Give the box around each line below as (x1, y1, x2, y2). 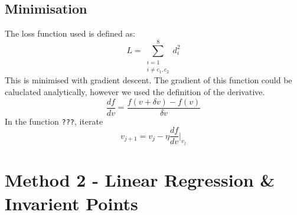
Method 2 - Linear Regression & (5, 168, 275, 192)
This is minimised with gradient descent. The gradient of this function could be (5, 74, 292, 86)
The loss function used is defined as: (5, 27, 135, 40)
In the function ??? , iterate (5, 115, 103, 127)
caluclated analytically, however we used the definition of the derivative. (5, 85, 265, 97)
